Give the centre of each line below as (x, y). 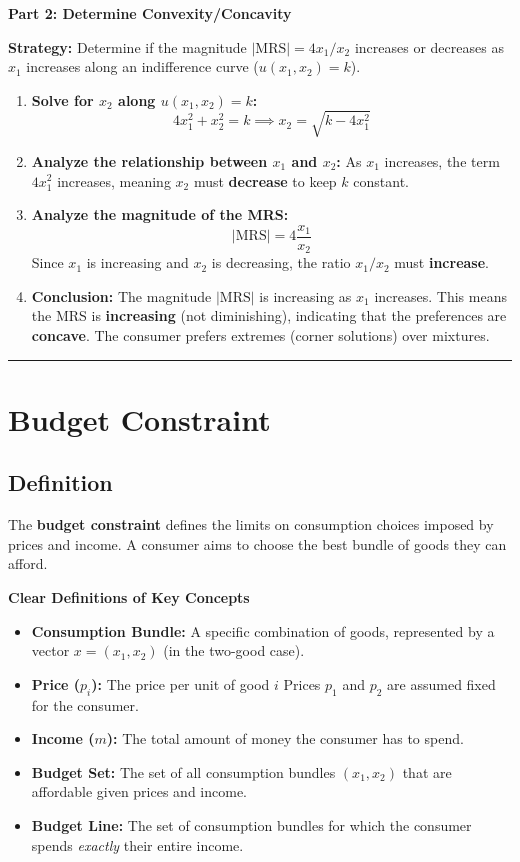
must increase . (441, 262)
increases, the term (442, 160)
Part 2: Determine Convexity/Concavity (150, 13)
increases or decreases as (429, 46)
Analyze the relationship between (149, 160)
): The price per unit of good (180, 683)
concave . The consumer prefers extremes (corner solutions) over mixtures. (260, 335)
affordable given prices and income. (139, 791)
